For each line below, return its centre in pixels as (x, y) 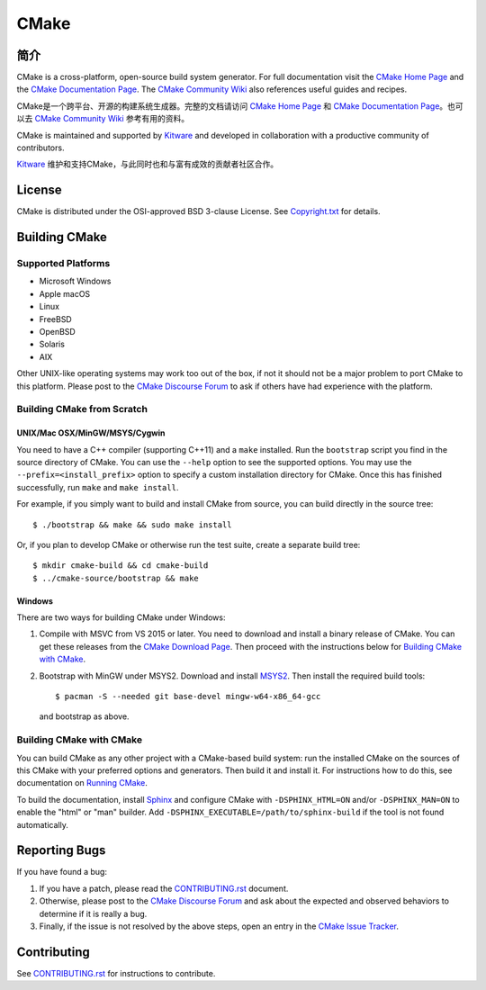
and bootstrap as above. (84, 716)
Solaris (52, 344)
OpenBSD (57, 332)
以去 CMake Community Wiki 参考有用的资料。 (103, 119)
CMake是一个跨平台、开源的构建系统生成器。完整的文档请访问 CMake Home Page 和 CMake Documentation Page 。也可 (240, 106)
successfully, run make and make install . (98, 487)
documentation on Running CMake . (82, 783)
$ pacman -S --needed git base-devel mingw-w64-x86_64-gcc (188, 697)
